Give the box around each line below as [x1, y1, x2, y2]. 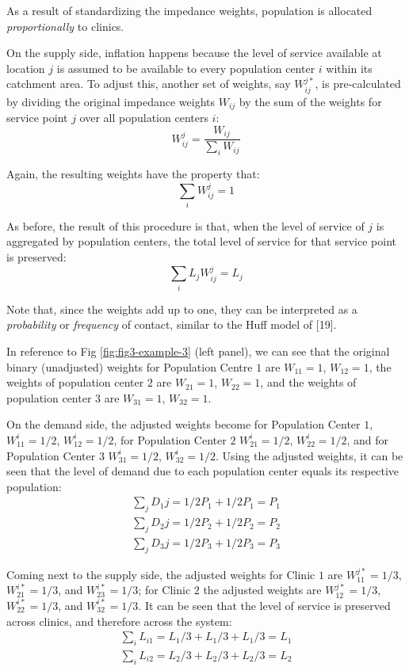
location [6, 59, 45, 76]
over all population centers [79, 109, 208, 126]
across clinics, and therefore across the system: [6, 612, 232, 629]
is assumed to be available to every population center [56, 59, 315, 76]
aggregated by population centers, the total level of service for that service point [6, 233, 396, 250]
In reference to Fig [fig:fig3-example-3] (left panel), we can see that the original [6, 342, 390, 359]
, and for [346, 431, 389, 448]
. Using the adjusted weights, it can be [216, 447, 403, 463]
